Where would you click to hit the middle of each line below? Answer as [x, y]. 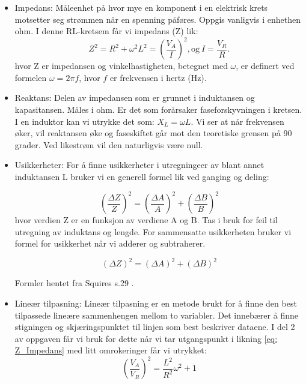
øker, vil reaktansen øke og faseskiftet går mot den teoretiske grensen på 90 [153, 133]
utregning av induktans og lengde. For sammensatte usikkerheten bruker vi [153, 231]
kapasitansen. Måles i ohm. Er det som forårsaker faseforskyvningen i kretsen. [158, 109]
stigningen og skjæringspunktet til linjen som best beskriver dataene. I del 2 [155, 327]
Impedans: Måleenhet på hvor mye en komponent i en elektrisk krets [141, 7]
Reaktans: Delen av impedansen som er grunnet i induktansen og [135, 97]
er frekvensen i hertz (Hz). [158, 77]
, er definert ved [265, 66]
